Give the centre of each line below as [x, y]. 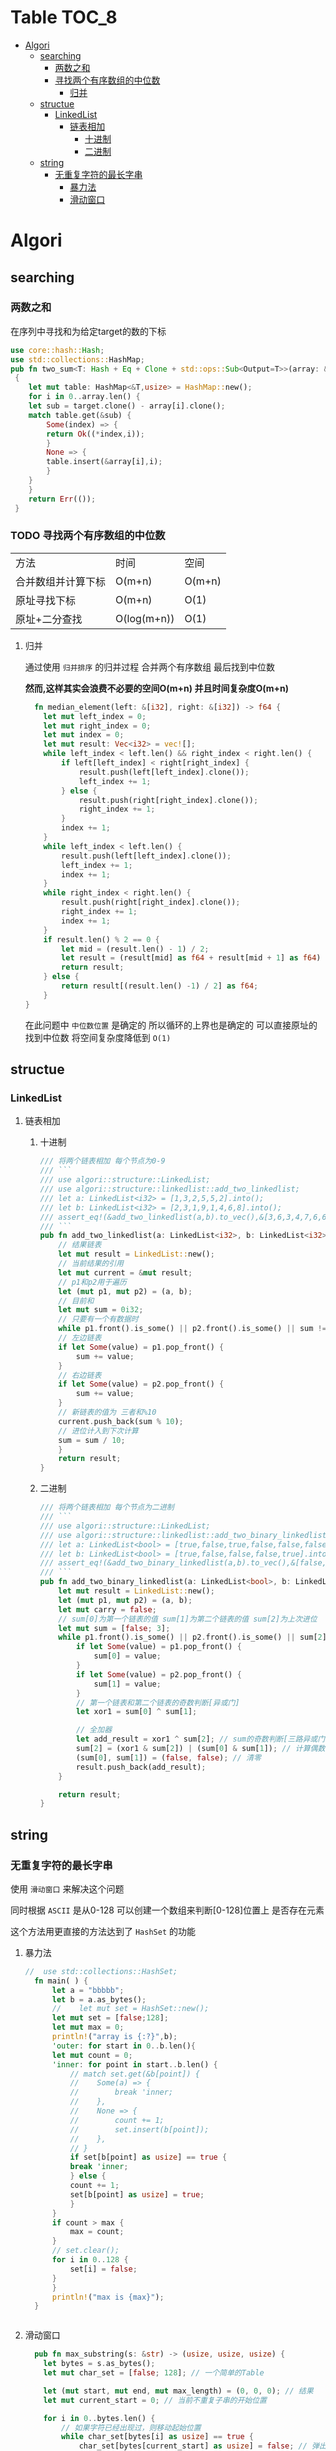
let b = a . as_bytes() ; [99, 1999]
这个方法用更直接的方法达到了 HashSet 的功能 [103, 1931]
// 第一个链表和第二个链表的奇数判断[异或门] [157, 1702]
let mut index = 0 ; [84, 735]
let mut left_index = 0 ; [95, 716]
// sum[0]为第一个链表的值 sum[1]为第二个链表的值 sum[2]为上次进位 [188, 1619]
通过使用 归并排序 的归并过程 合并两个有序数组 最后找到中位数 [150, 667]
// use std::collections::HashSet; [101, 1971]
